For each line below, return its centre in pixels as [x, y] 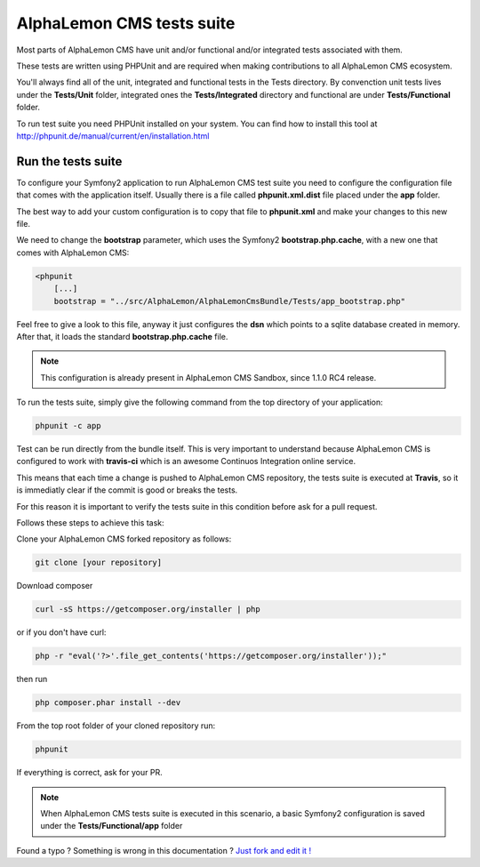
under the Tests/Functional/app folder [112, 826]
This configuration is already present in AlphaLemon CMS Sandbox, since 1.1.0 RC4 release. [208, 377]
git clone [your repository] [99, 563]
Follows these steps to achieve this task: [90, 522]
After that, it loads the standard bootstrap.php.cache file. [122, 336]
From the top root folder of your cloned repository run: [116, 726]
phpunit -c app [68, 426]
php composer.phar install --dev [108, 703]
